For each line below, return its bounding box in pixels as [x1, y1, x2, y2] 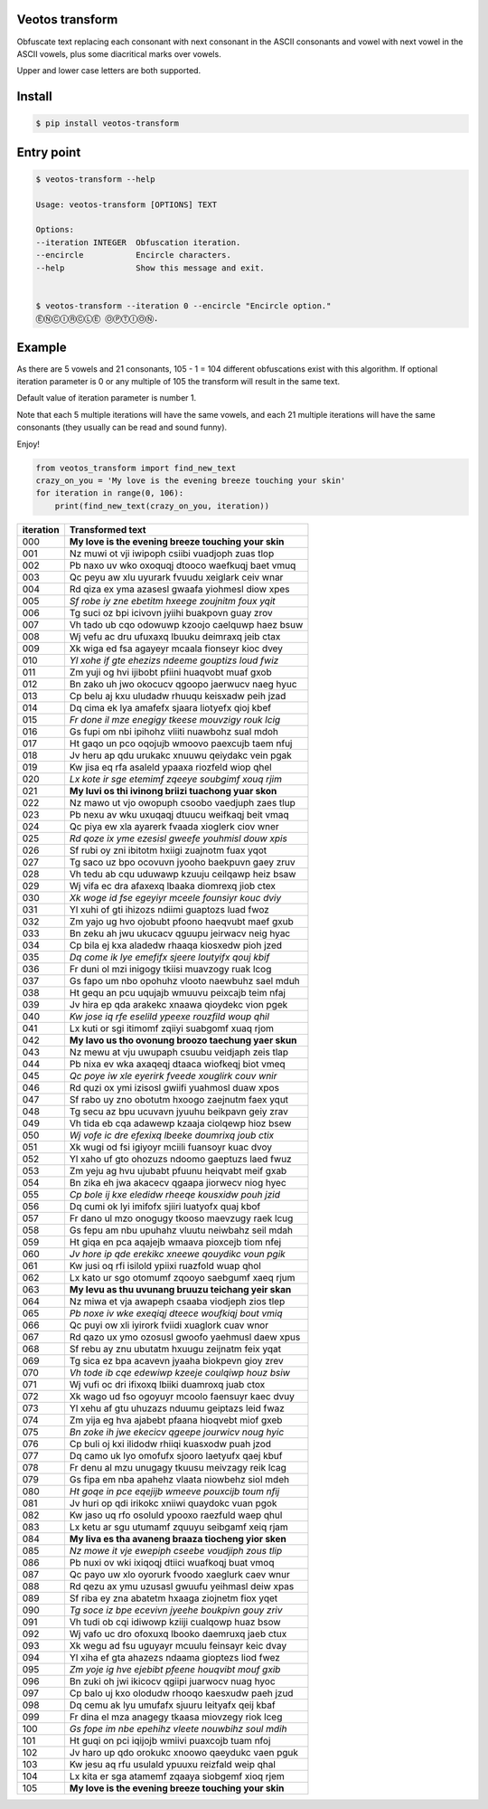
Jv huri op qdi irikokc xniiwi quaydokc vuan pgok [69, 1497, 277, 1510]
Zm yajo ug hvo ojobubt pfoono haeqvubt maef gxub [69, 914, 294, 927]
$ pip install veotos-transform [35, 118, 180, 128]
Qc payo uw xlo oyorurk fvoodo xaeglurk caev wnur [69, 1567, 291, 1580]
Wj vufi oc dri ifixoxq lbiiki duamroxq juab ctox [69, 1378, 266, 1390]
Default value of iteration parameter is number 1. [16, 393, 197, 403]
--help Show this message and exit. [35, 262, 266, 273]
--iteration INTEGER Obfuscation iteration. [35, 237, 241, 248]
